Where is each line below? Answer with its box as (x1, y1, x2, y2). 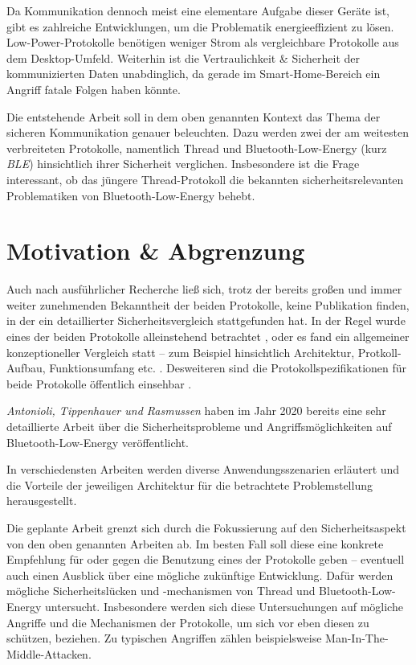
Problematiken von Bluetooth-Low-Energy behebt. (6, 187, 255, 203)
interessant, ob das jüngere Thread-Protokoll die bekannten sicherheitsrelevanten (6, 170, 404, 187)
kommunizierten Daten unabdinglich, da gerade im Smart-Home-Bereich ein (6, 65, 381, 82)
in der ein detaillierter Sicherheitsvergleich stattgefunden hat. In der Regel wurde (6, 312, 406, 329)
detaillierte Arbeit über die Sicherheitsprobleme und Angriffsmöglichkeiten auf (6, 418, 392, 434)
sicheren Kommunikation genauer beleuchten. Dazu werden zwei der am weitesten (6, 124, 409, 141)
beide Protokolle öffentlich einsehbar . (6, 375, 192, 392)
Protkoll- (357, 343, 402, 360)
